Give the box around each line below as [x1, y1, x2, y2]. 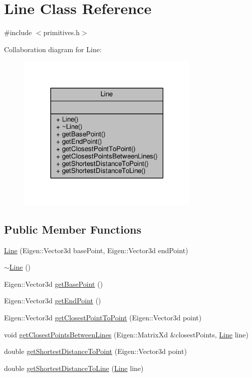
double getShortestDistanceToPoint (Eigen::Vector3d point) [4, 346, 187, 356]
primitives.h [43, 27, 80, 38]
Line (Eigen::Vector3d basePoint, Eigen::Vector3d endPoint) [4, 245, 188, 255]
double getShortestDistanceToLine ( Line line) [4, 362, 144, 373]
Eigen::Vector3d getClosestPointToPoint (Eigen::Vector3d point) [4, 312, 202, 322]
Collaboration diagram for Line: [4, 44, 102, 54]
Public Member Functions [4, 221, 141, 237]
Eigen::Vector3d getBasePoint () [4, 278, 103, 289]
